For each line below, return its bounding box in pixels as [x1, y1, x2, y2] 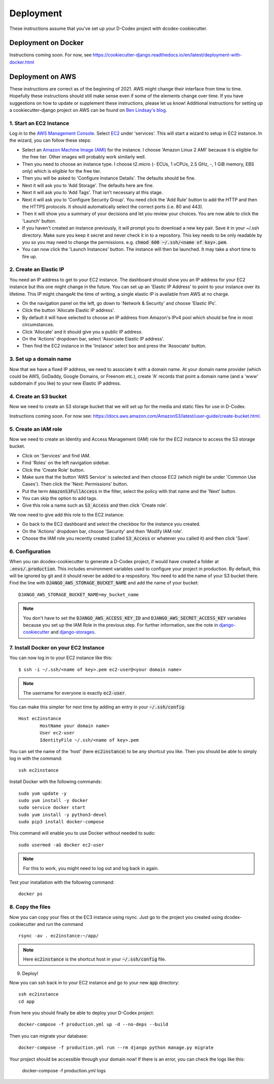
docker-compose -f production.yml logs [22, 1068, 106, 1074]
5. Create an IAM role [9, 425, 62, 432]
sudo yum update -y [18, 790, 67, 796]
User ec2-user [40, 730, 75, 736]
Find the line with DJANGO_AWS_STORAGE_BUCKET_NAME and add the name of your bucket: [9, 580, 199, 586]
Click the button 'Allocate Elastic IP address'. [22, 307, 115, 314]
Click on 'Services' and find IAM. [22, 452, 91, 458]
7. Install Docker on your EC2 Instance [9, 644, 105, 652]
